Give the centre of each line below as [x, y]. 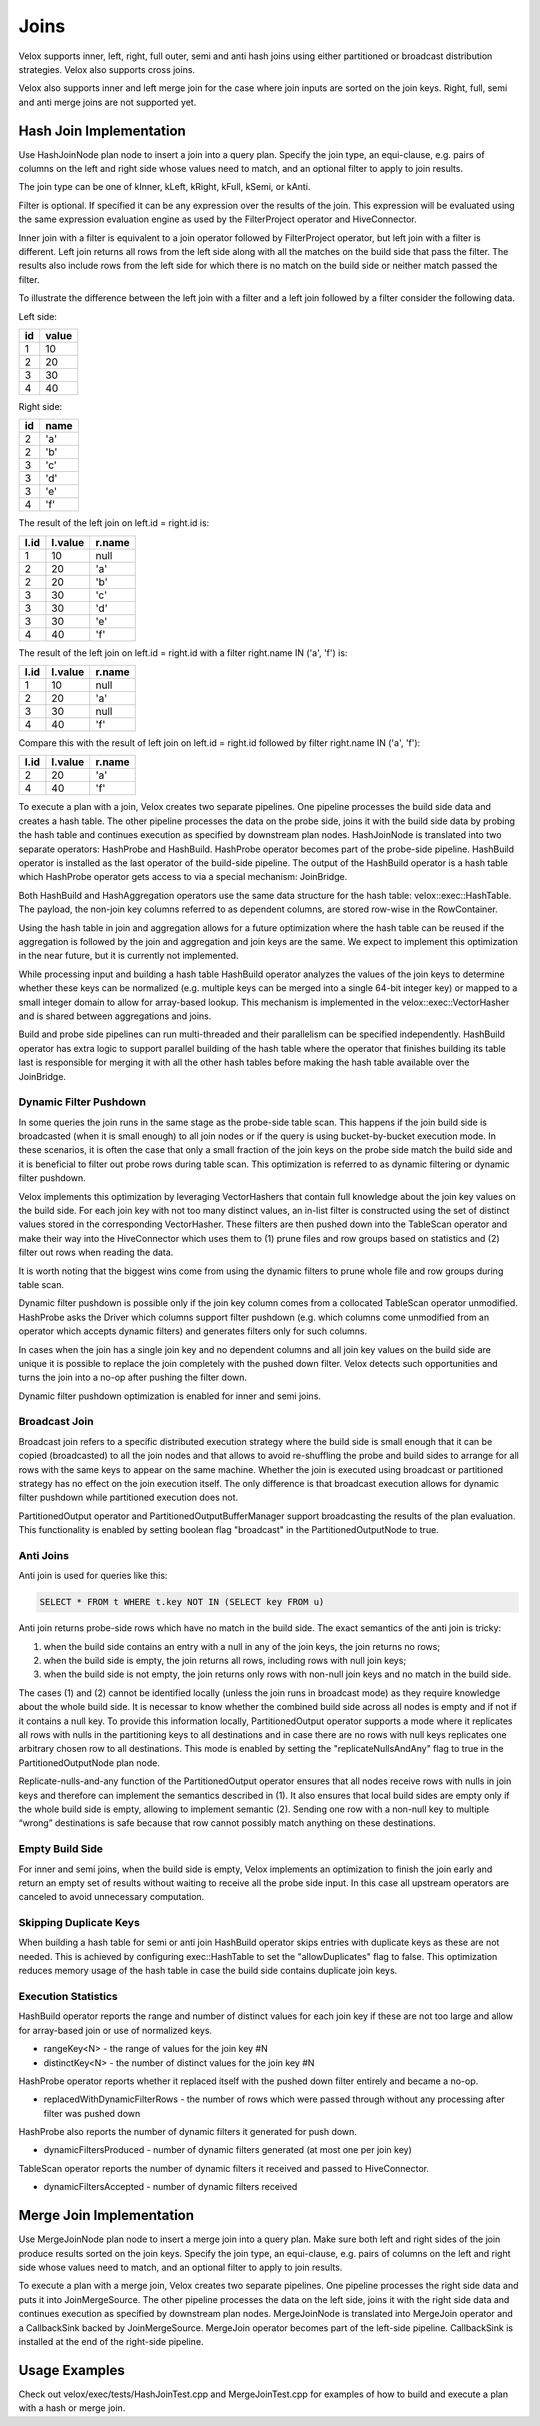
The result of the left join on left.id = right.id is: [114, 523]
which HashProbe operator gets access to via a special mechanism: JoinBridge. [183, 877]
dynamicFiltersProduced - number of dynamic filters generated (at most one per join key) [227, 2150]
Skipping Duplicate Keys [79, 1923]
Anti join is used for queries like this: [93, 1576]
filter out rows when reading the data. [96, 1252]
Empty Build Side [61, 1849]
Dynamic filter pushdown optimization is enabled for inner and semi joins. [170, 1396]
